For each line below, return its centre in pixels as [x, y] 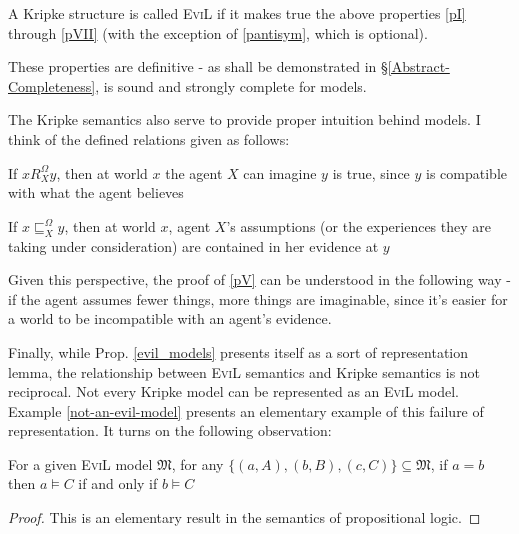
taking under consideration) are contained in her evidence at [193, 245]
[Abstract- [418, 66]
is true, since [371, 172]
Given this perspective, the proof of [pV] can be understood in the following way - [259, 279]
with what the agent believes [96, 192]
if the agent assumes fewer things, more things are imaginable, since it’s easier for [258, 298]
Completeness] [52, 85]
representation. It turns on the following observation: [170, 430]
